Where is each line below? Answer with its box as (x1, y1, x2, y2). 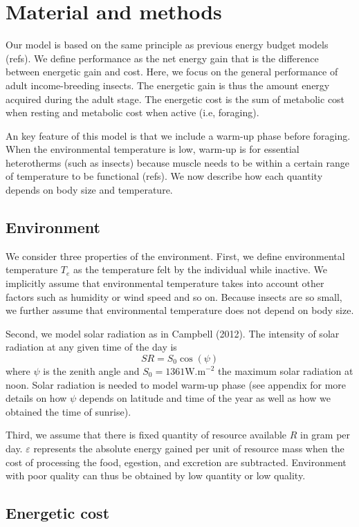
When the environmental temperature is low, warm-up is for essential (6, 142, 300, 156)
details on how (6, 391, 67, 405)
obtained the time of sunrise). (6, 404, 131, 418)
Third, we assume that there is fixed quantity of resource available (6, 427, 287, 442)
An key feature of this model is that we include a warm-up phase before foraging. (6, 128, 351, 142)
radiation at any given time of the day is (6, 340, 177, 354)
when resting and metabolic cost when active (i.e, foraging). (6, 105, 259, 120)
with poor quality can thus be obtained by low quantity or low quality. (6, 468, 306, 483)
